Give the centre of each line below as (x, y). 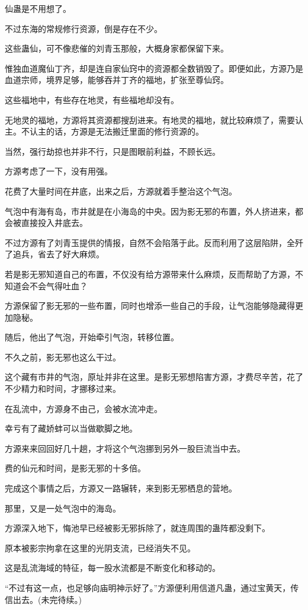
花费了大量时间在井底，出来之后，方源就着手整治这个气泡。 (121, 191)
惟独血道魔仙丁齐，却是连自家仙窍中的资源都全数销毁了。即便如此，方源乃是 (154, 68)
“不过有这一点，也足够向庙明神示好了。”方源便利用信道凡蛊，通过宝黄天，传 (152, 587)
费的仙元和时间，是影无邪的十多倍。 (75, 468)
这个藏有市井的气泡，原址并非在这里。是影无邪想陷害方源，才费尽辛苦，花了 (154, 377)
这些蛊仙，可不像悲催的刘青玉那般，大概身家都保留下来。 (117, 48)
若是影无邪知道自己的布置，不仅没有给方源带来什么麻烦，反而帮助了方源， (150, 274)
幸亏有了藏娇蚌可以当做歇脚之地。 (71, 428)
